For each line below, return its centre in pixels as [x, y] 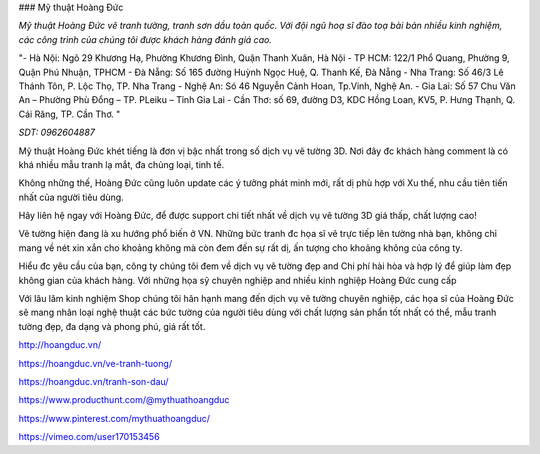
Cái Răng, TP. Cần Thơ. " [69, 114]
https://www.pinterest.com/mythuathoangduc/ [114, 418]
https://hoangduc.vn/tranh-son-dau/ [93, 381]
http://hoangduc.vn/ [60, 345]
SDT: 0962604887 [56, 132]
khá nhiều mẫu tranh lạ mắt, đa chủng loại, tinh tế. [121, 164]
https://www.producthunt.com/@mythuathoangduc [124, 400]
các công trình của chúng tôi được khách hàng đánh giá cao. [145, 39]
